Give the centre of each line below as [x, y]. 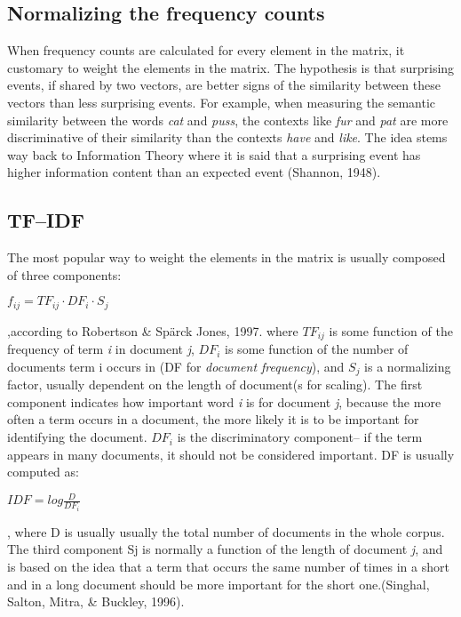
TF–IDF [46, 220]
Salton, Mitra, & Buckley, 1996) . [96, 601]
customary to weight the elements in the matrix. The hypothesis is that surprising [231, 67]
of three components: [64, 274]
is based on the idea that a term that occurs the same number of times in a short [228, 567]
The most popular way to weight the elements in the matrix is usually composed [227, 257]
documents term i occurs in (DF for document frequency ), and [176, 366]
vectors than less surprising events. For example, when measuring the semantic [222, 102]
